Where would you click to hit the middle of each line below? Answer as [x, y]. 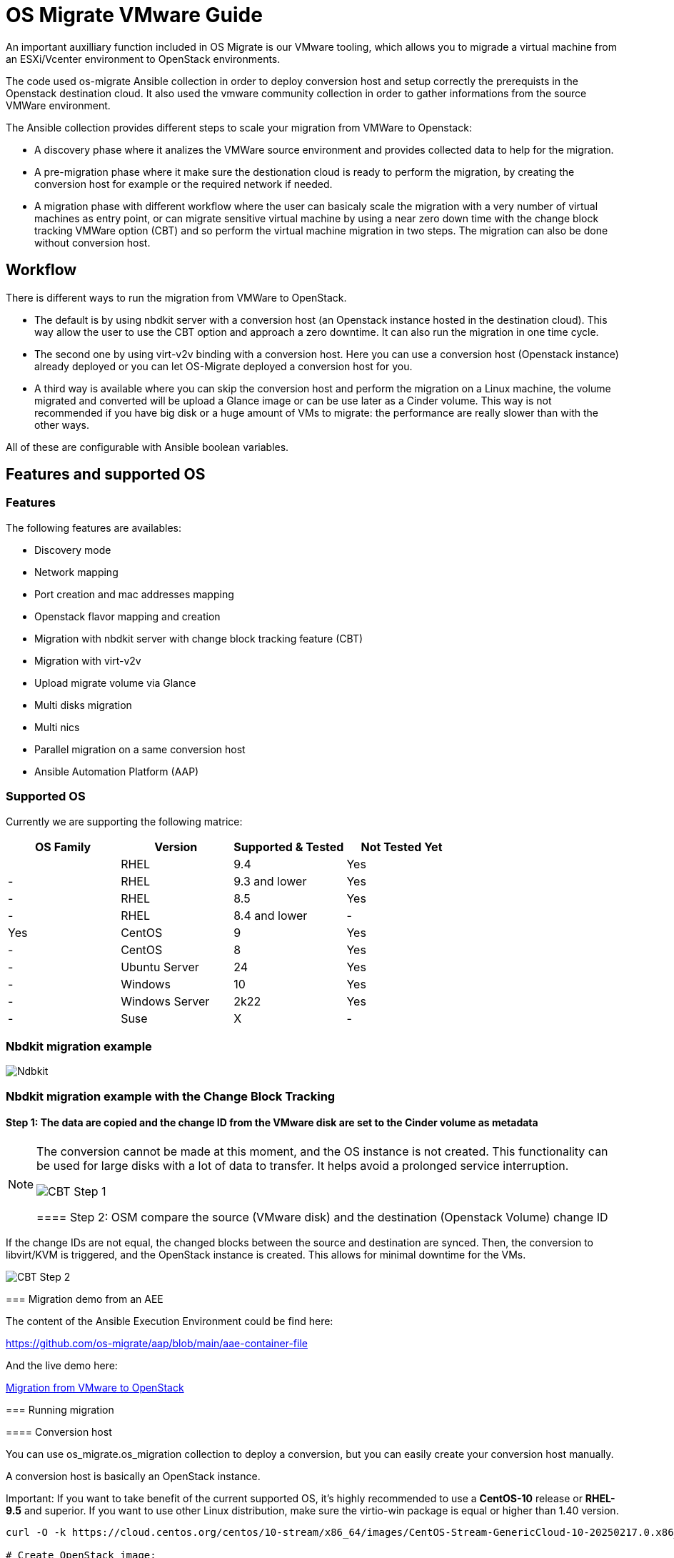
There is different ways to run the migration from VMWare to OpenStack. [176, 297]
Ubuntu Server [160, 967]
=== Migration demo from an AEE [85, 1299]
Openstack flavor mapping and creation [127, 616]
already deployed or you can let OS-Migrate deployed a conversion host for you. [223, 366]
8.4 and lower [271, 915]
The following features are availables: [94, 527]
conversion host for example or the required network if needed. [183, 184]
